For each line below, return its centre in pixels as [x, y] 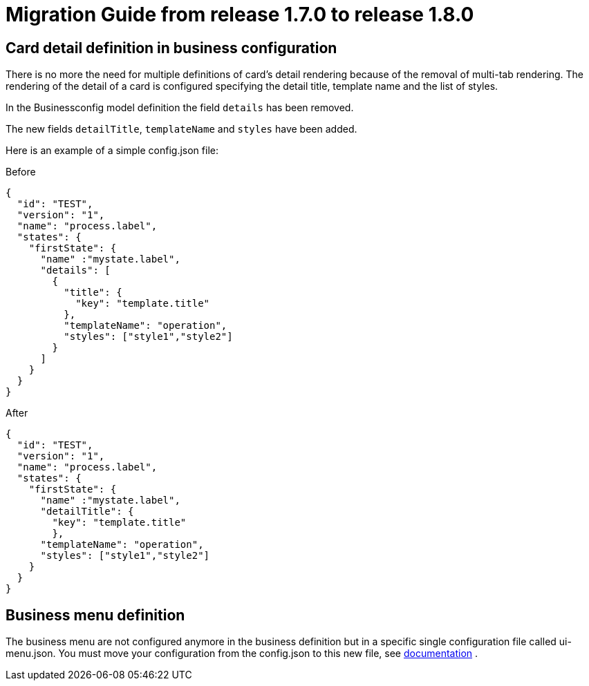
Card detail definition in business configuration [171, 48]
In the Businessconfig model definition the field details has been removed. [180, 108]
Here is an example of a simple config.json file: [112, 151]
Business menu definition [95, 615]
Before [21, 172]
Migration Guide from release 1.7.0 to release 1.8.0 [240, 15]
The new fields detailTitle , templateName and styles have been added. [181, 129]
